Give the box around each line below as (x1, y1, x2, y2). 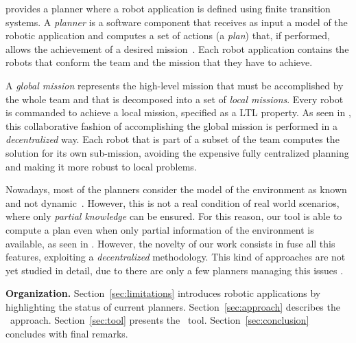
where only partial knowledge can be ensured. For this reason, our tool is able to (5, 209, 342, 223)
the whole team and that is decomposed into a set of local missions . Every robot (5, 91, 344, 106)
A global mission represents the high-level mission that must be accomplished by (5, 78, 344, 92)
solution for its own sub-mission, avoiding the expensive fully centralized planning (5, 145, 349, 159)
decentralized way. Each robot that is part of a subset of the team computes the (5, 132, 340, 146)
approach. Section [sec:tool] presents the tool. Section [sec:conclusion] (10, 313, 309, 327)
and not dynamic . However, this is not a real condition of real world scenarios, (5, 195, 340, 210)
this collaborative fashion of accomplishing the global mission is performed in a (5, 118, 337, 133)
